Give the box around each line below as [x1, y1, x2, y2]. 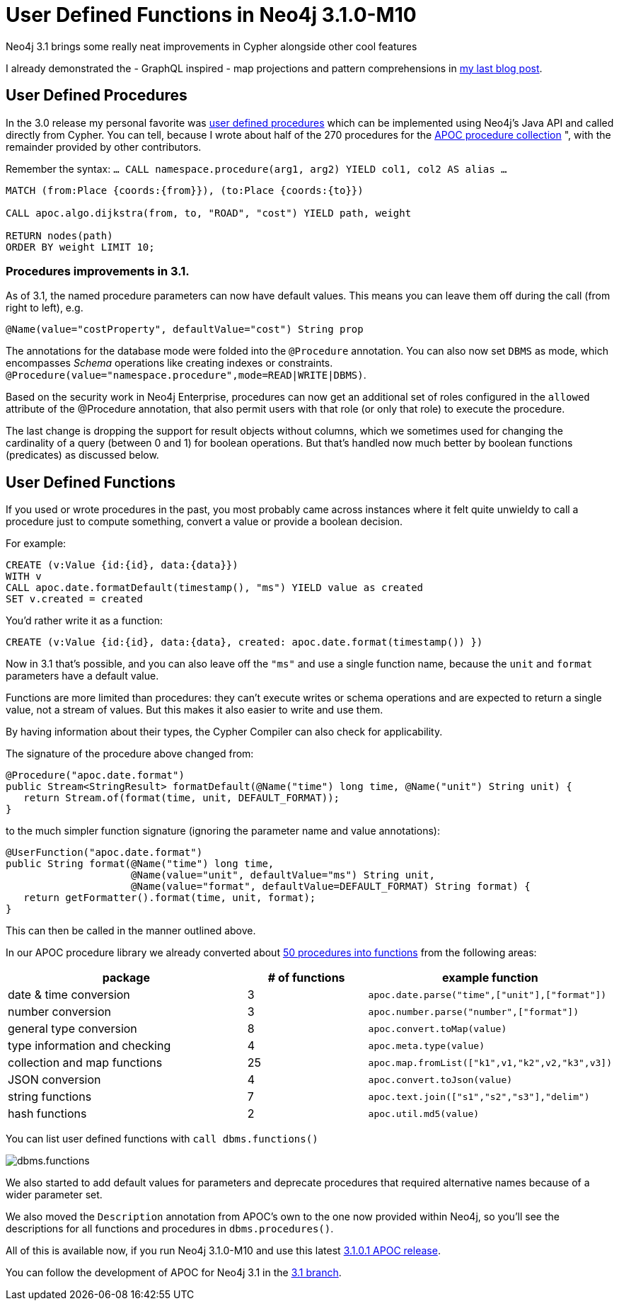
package [102, 970, 150, 985]
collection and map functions [8, 1055, 163, 1070]
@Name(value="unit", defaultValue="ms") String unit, [131, 869, 435, 881]
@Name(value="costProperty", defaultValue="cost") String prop [6, 323, 364, 336]
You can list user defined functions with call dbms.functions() [6, 1133, 318, 1145]
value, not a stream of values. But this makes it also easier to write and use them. [6, 704, 383, 716]
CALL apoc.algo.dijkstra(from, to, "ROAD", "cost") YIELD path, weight [6, 207, 412, 219]
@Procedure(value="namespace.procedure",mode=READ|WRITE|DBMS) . [6, 369, 366, 382]
